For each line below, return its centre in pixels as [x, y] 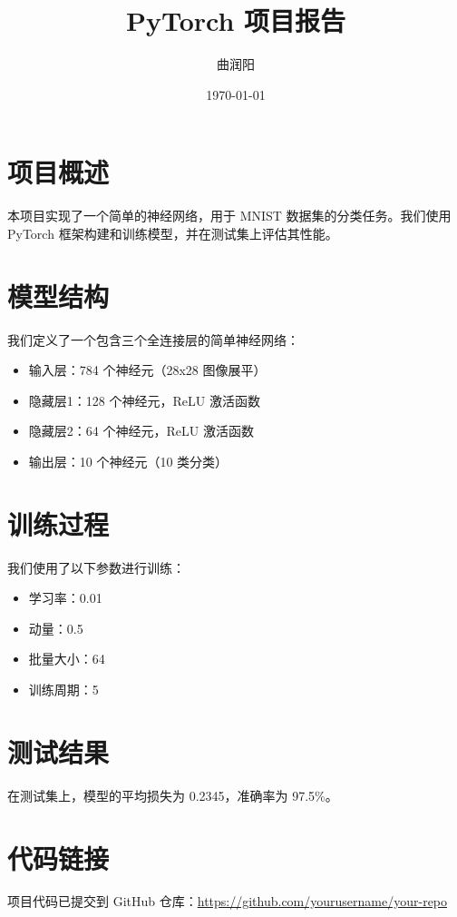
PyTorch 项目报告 [236, 20]
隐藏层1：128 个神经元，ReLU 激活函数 [144, 400]
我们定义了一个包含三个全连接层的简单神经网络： [153, 339]
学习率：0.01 [65, 598]
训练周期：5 [63, 690]
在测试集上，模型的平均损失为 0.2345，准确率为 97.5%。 [173, 795]
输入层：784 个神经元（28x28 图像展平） [147, 370]
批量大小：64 [67, 659]
